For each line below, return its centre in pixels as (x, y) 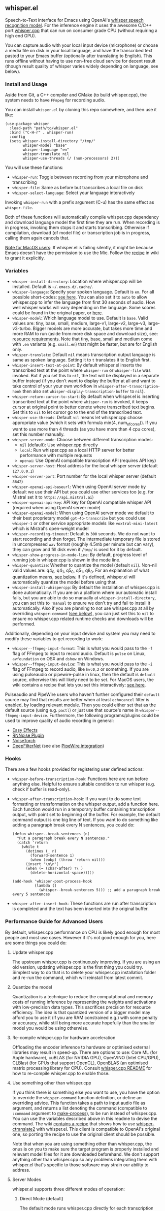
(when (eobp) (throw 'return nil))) (68, 860)
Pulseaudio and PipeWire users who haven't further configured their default (82, 694)
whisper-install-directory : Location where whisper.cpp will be (77, 281)
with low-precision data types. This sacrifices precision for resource (82, 1007)
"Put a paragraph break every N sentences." (63, 838)
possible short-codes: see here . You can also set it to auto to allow (80, 297)
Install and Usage (26, 84)
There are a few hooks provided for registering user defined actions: (75, 769)
